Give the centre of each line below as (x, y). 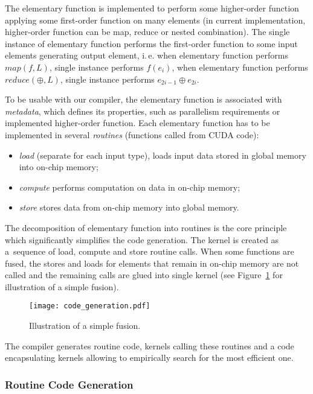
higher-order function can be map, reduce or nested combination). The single (147, 32)
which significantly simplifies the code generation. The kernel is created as (142, 239)
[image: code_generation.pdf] (90, 306)
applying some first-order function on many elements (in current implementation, (155, 20)
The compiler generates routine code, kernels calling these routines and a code (150, 345)
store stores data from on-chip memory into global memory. (129, 207)
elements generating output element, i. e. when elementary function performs (147, 55)
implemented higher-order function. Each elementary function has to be (137, 123)
